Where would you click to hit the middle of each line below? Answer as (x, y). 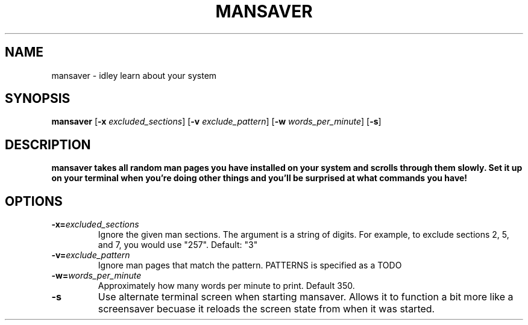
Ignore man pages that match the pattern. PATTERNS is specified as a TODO (250, 265)
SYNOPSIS (38, 99)
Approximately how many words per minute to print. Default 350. (226, 286)
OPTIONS (34, 201)
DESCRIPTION (48, 144)
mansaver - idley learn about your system (134, 75)
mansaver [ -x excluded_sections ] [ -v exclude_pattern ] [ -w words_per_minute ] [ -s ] (216, 122)
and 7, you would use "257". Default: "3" (178, 245)
